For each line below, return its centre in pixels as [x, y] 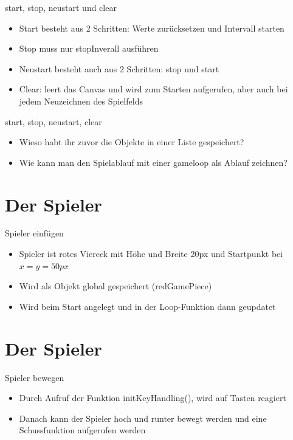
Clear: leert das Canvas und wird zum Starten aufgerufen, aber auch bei [153, 89]
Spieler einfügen [34, 233]
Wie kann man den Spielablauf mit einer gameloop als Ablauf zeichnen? [153, 162]
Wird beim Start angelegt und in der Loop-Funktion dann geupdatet [147, 306]
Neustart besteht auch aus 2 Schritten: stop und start [119, 68]
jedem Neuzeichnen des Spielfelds [81, 101]
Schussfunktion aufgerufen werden [82, 430]
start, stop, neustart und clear [61, 7]
